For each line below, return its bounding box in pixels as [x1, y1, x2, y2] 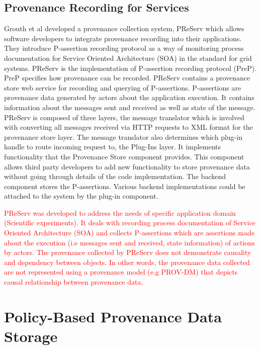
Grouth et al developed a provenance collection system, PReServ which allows [4, 23, 244, 34]
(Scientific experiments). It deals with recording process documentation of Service [4, 217, 255, 228]
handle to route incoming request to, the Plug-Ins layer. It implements [4, 141, 221, 152]
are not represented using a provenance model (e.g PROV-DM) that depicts [4, 267, 238, 277]
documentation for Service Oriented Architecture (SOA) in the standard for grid [4, 52, 252, 63]
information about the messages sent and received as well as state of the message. [4, 102, 255, 112]
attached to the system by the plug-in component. [4, 191, 158, 201]
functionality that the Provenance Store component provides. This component [4, 151, 244, 161]
